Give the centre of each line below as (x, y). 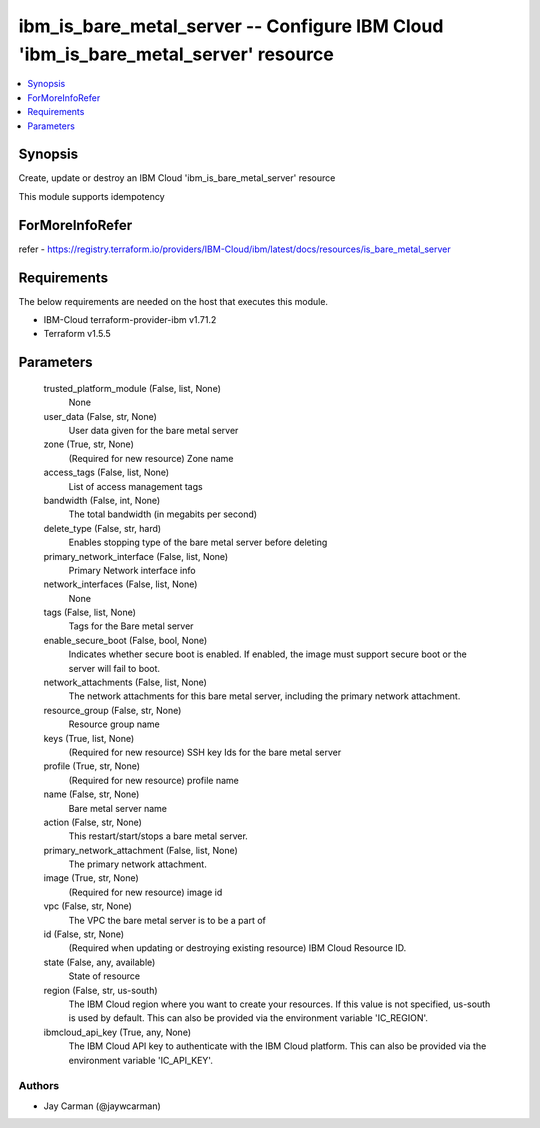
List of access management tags (136, 486)
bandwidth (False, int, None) (102, 500)
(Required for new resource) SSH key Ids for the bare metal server (205, 752)
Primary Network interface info (132, 570)
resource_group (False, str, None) (112, 710)
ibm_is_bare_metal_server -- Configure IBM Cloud (231, 26)
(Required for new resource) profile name (153, 780)
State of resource (104, 976)
